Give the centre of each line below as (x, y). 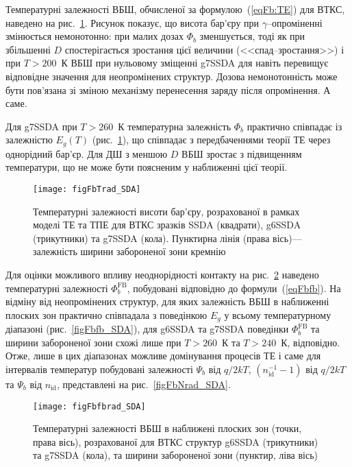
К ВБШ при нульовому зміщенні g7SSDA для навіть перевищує (195, 63)
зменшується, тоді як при (252, 36)
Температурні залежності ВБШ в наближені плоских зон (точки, (167, 428)
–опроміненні (295, 22)
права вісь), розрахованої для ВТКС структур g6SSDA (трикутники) (176, 441)
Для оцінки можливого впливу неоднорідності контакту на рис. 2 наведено (162, 275)
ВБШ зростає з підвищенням (242, 153)
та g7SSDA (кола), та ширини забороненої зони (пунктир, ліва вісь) (175, 455)
